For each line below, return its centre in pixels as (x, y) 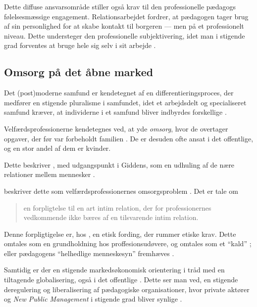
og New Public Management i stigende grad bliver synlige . (93, 299)
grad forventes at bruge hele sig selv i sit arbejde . (80, 45)
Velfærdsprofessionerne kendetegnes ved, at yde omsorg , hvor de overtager (116, 128)
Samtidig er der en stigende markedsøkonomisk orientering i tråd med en (114, 270)
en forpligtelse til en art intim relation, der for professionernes (117, 207)
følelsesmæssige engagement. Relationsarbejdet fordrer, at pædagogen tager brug (126, 16)
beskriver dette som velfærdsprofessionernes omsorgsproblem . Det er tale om (121, 191)
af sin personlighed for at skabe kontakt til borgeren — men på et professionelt (124, 26)
